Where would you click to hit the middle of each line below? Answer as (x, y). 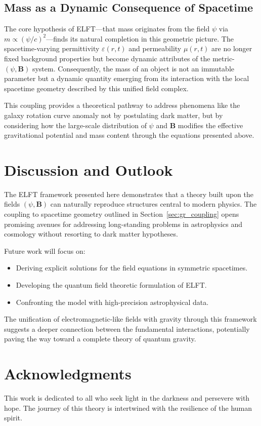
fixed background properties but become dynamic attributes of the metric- (119, 58)
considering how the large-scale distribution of (75, 125)
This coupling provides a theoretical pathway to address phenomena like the (122, 105)
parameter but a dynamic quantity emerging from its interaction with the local (127, 78)
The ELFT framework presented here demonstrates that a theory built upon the (129, 194)
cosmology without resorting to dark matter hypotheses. (91, 234)
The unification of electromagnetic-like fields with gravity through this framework (130, 319)
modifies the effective (210, 125)
